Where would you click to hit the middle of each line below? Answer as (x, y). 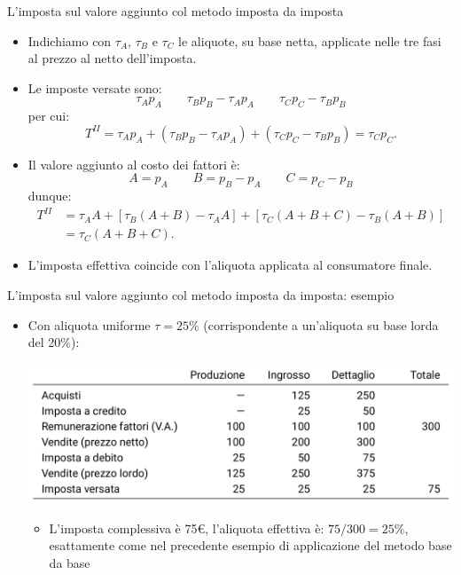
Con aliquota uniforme (89, 324)
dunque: (50, 196)
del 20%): (54, 342)
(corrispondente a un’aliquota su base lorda (321, 324)
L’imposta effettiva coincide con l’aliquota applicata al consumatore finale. (230, 265)
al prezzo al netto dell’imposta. (112, 58)
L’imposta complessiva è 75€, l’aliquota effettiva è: (187, 528)
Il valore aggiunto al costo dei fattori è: (134, 164)
